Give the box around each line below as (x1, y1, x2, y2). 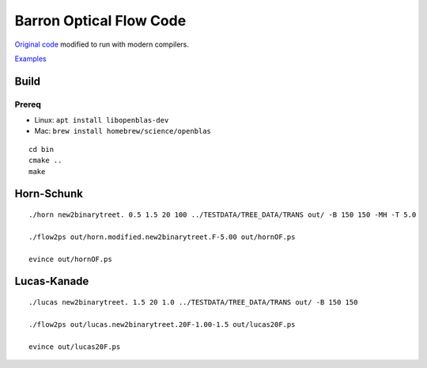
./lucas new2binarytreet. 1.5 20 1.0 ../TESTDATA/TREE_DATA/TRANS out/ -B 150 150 (28, 298, 358, 307)
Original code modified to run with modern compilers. (14, 40, 190, 49)
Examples (14, 54, 47, 63)
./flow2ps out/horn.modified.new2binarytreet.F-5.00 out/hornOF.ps (28, 232, 296, 241)
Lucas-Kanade (14, 275, 89, 288)
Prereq (14, 99, 41, 110)
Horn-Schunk (14, 187, 83, 201)
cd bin (28, 145, 55, 154)
